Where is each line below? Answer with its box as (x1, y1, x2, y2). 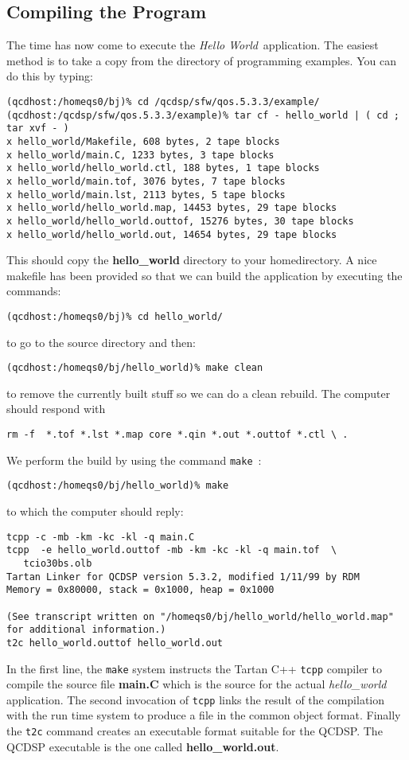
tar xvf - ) (6, 123, 69, 134)
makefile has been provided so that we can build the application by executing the (6, 267, 403, 283)
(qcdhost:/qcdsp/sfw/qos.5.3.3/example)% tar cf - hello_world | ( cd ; (6, 109, 399, 121)
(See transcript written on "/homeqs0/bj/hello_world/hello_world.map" (6, 610, 394, 622)
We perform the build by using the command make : (6, 451, 262, 468)
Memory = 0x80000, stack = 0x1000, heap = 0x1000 (6, 584, 275, 596)
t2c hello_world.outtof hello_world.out (6, 637, 224, 649)
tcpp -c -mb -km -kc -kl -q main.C (6, 531, 195, 543)
